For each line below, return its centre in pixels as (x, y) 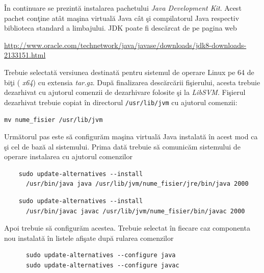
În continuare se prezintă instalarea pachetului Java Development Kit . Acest (123, 8)
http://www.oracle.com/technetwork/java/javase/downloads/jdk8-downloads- (125, 45)
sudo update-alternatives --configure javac (102, 265)
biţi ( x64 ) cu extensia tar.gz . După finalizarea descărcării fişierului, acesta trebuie (132, 82)
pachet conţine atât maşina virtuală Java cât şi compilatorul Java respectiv (122, 18)
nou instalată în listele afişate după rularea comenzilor (89, 238)
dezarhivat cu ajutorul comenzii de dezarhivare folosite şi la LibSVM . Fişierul (125, 92)
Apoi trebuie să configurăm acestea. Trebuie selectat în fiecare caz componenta (127, 228)
